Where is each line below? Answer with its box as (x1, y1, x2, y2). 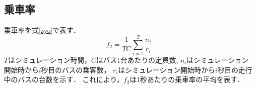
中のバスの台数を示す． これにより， (4, 74, 124, 85)
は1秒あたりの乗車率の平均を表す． (129, 74, 244, 85)
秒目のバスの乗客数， (41, 64, 111, 75)
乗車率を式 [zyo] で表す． (4, 25, 80, 35)
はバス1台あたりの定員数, (96, 54, 178, 65)
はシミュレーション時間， (8, 54, 91, 65)
